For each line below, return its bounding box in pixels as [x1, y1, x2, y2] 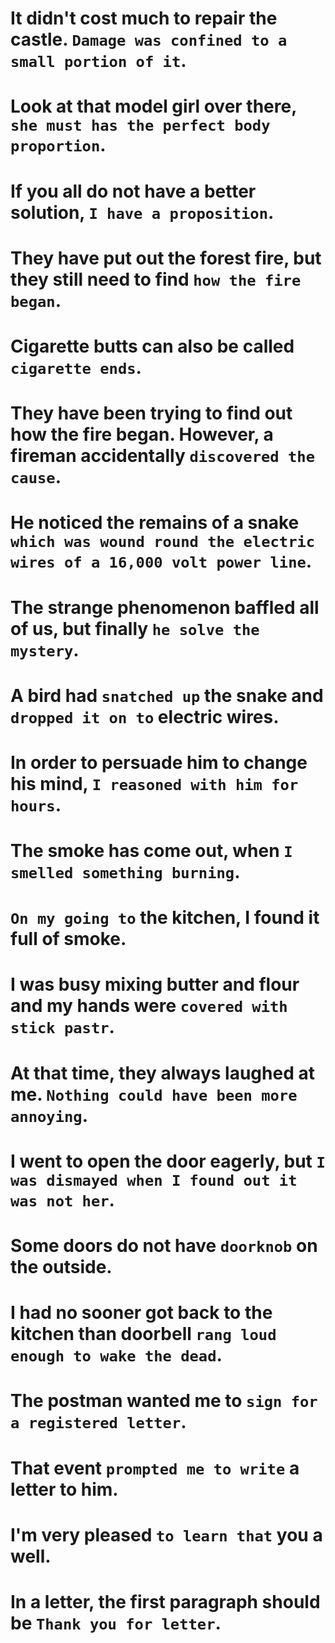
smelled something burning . [10, 861, 241, 884]
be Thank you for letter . [10, 1612, 222, 1634]
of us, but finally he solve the [10, 617, 260, 640]
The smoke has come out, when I [10, 840, 293, 862]
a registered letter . [10, 1411, 187, 1434]
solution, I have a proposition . [10, 201, 275, 224]
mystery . [10, 638, 80, 661]
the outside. [10, 1256, 113, 1278]
